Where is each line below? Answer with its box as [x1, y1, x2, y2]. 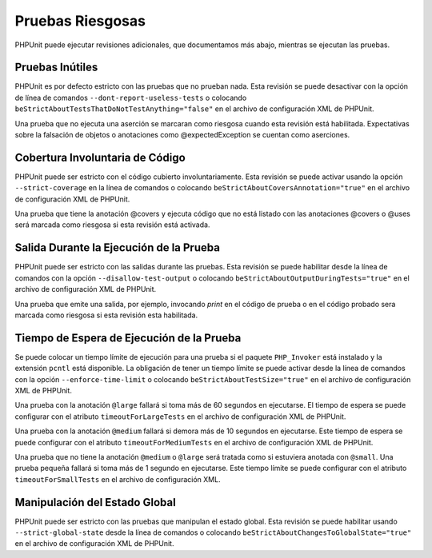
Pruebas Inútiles [14, 61, 98, 74]
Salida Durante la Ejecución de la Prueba [14, 241, 220, 255]
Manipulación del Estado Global [14, 496, 176, 509]
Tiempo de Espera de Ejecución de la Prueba [14, 331, 242, 345]
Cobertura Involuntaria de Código [14, 150, 186, 164]
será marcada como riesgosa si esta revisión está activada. [14, 220, 210, 229]
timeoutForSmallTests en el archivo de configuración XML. [14, 474, 221, 484]
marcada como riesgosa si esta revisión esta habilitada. [14, 310, 198, 320]
